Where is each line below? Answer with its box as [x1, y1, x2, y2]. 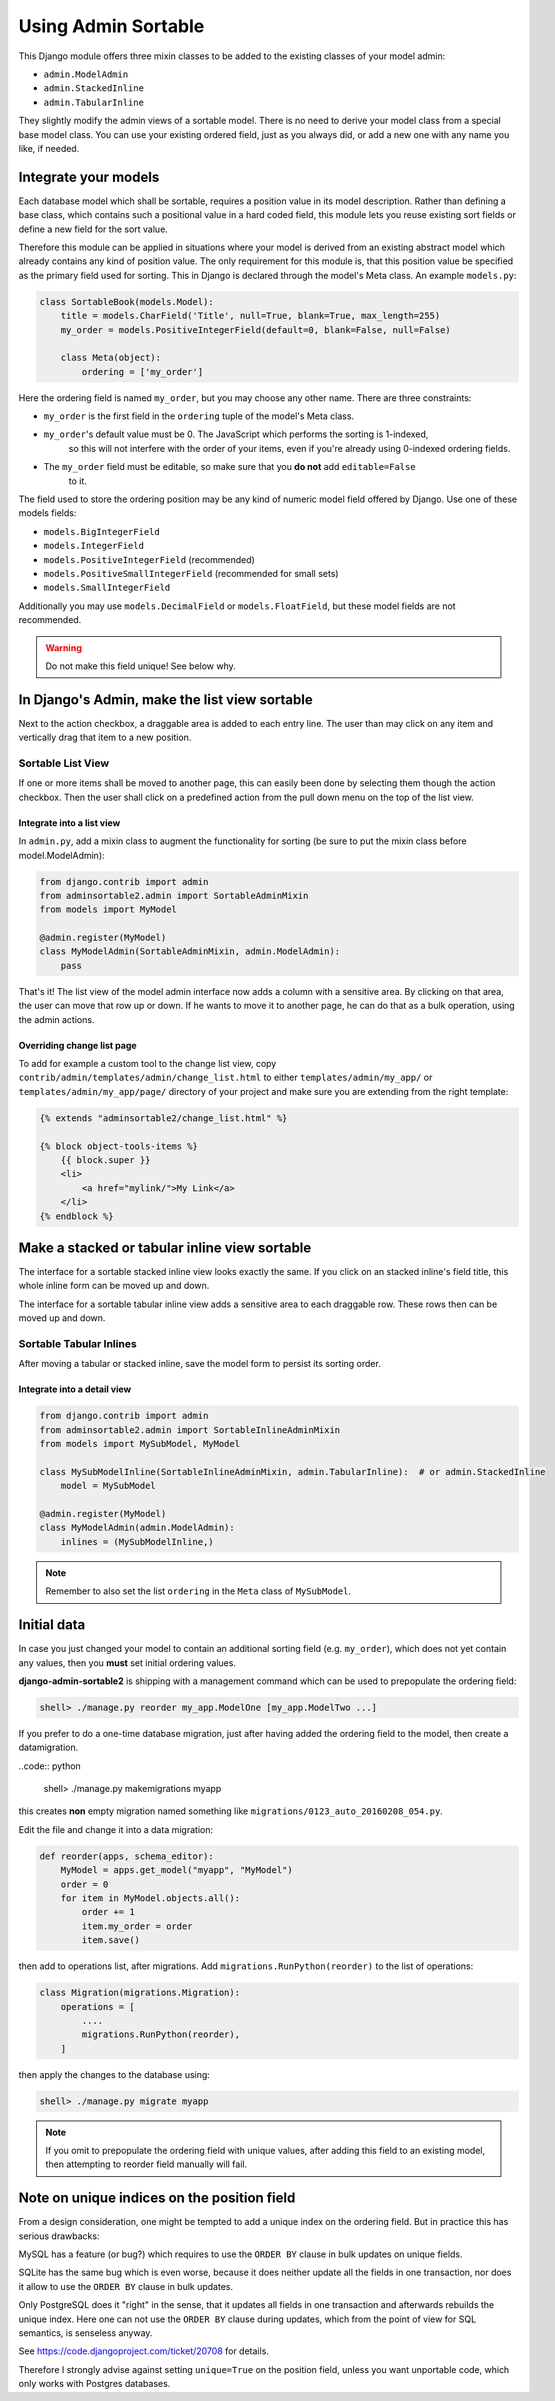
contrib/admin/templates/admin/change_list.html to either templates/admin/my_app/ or [18, 1071, 433, 1084]
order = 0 [60, 1878, 109, 1890]
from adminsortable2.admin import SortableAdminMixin [39, 890, 309, 901]
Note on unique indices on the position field [18, 2190, 296, 2207]
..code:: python [18, 1760, 82, 1772]
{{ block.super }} [60, 1154, 151, 1165]
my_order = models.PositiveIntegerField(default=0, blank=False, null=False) [60, 324, 452, 335]
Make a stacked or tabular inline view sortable [18, 1239, 312, 1256]
